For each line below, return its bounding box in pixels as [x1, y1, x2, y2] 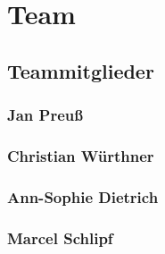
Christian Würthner [7, 144, 154, 166]
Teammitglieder [7, 56, 154, 84]
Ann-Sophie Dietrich [7, 185, 159, 207]
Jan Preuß [7, 104, 84, 126]
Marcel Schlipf [7, 226, 113, 249]
